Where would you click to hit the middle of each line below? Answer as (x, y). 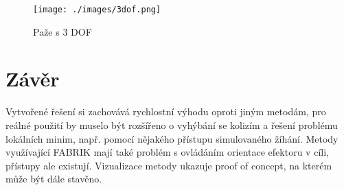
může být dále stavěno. (54, 179)
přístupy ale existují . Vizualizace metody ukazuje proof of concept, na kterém (169, 165)
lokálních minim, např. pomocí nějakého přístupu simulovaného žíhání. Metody (172, 138)
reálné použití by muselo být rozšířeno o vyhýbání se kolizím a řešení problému (172, 124)
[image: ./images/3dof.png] (97, 10)
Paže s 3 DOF (62, 31)
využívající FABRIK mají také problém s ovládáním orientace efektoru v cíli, (167, 152)
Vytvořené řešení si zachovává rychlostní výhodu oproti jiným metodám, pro (166, 111)
